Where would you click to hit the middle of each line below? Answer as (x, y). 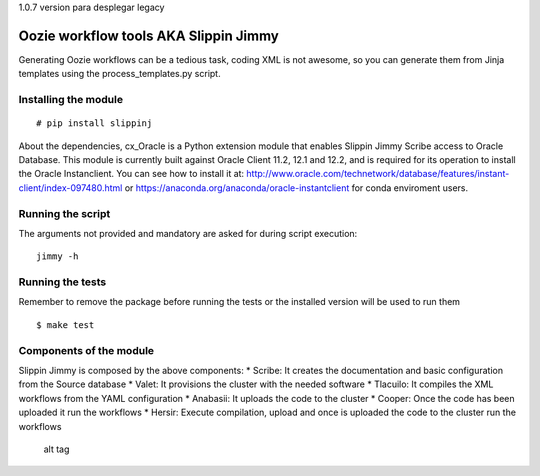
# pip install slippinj (94, 123)
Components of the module (86, 350)
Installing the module (71, 100)
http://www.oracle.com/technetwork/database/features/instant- (378, 174)
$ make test (65, 324)
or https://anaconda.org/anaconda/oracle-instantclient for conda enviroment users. (296, 187)
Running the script (64, 213)
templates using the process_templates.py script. (119, 74)
